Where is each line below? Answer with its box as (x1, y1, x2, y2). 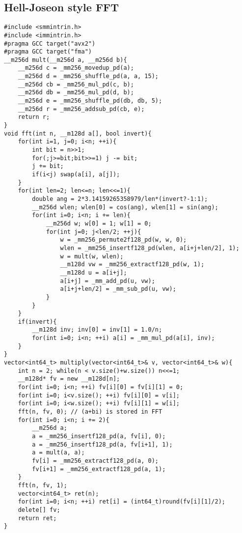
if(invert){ (18, 318, 57, 325)
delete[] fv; (18, 506, 60, 513)
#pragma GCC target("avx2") (4, 40, 96, 47)
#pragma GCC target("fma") (4, 48, 92, 56)
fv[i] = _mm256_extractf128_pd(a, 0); (32, 457, 159, 464)
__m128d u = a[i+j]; (60, 269, 127, 276)
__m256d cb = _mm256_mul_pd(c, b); (18, 81, 134, 88)
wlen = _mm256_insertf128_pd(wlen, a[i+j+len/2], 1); (60, 244, 240, 252)
